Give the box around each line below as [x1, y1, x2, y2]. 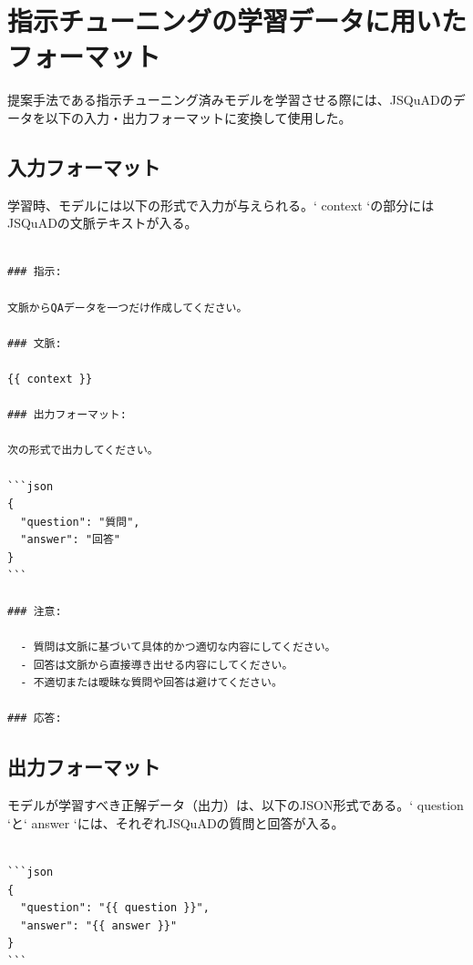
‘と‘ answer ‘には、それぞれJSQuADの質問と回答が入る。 [7, 813, 344, 832]
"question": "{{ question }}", [20, 901, 210, 915]
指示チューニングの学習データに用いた [7, 2, 468, 39]
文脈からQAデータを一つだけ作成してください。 [7, 301, 248, 314]
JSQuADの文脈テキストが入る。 [7, 213, 198, 232]
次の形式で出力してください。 [7, 444, 159, 457]
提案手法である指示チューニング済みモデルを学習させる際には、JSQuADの [7, 90, 453, 109]
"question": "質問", [20, 515, 140, 529]
